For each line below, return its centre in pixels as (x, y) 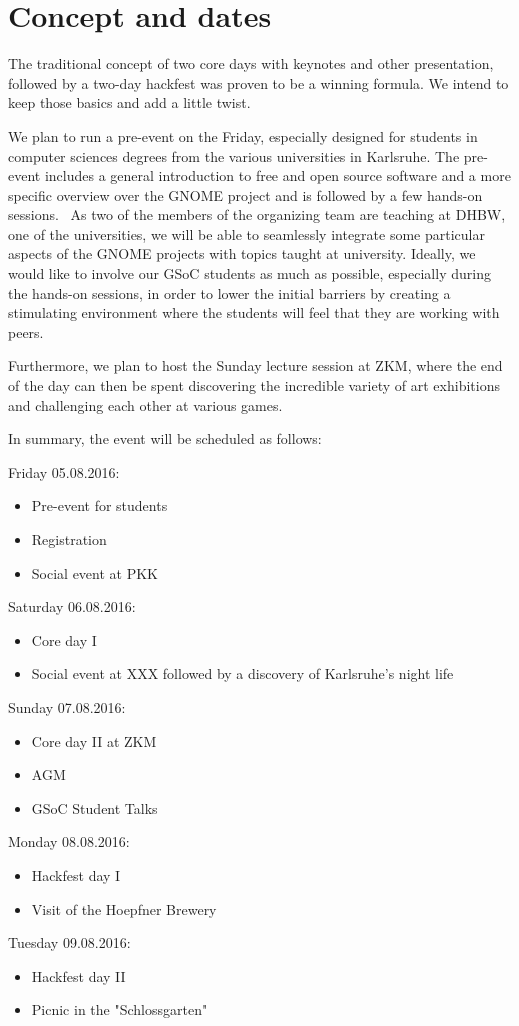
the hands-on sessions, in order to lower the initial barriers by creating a (229, 292)
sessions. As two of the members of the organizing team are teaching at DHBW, (257, 214)
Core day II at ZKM (94, 740)
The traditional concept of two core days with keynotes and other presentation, (251, 63)
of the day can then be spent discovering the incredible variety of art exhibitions (254, 385)
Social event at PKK (94, 572)
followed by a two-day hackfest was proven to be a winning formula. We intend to (258, 82)
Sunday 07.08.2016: (67, 706)
